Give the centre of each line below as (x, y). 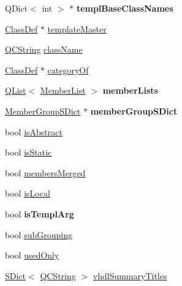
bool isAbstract (34, 131)
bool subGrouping (39, 234)
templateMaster (77, 28)
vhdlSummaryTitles (130, 275)
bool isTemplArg (40, 213)
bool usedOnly (32, 255)
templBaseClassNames (125, 8)
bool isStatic (28, 152)
